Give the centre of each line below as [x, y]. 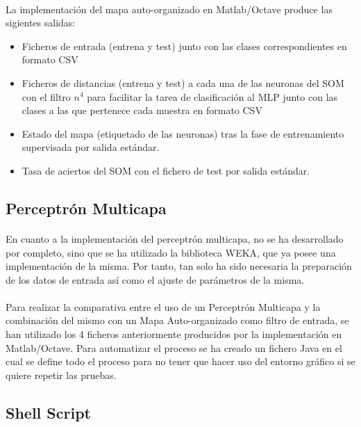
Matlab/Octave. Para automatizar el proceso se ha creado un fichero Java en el [174, 347]
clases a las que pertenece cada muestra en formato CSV [142, 110]
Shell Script [48, 412]
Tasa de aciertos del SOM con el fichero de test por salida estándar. [166, 170]
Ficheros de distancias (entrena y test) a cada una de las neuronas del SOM [183, 82]
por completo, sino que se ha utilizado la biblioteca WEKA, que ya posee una [171, 252]
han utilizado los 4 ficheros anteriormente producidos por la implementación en [174, 334]
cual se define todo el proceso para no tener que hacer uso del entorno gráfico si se [180, 361]
